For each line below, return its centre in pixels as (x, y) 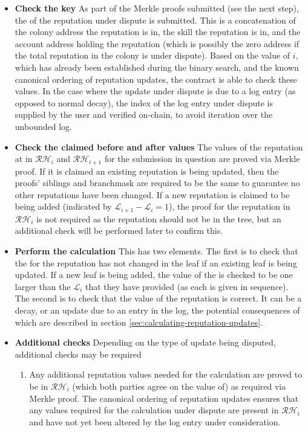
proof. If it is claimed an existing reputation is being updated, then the (147, 171)
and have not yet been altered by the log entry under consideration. (155, 421)
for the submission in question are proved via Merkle (202, 159)
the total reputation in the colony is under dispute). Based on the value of (152, 55)
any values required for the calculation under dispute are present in (154, 410)
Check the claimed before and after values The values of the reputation (159, 147)
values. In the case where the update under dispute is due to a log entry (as (155, 91)
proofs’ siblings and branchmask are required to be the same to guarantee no (157, 183)
